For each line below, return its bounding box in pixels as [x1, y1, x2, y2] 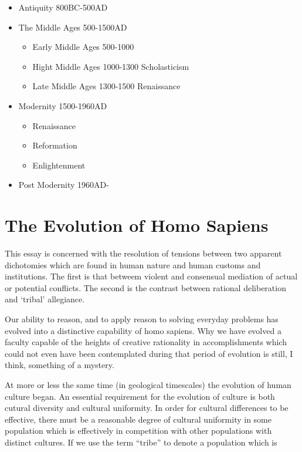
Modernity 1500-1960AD [18, 99, 107, 112]
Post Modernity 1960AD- [18, 178, 109, 191]
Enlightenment [32, 158, 86, 171]
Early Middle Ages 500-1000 [32, 41, 134, 53]
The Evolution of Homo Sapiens [5, 213, 269, 237]
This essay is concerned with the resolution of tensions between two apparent [5, 247, 282, 259]
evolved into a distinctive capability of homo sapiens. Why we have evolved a [5, 324, 281, 336]
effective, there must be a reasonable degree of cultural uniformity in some [5, 413, 272, 425]
